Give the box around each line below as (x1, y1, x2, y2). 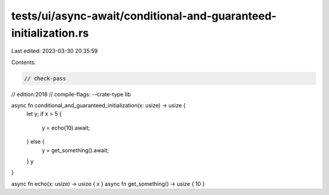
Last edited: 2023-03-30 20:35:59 (11, 48, 98, 55)
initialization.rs (11, 26, 90, 40)
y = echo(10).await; (41, 124, 90, 131)
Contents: (11, 58, 36, 66)
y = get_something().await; (41, 146, 109, 154)
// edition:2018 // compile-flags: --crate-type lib (11, 90, 131, 97)
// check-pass (24, 75, 66, 82)
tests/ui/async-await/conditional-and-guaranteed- (11, 9, 277, 23)
